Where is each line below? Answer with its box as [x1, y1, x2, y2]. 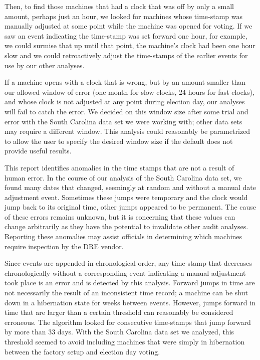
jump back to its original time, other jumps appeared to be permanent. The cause [5, 202, 256, 212]
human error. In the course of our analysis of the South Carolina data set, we [5, 172, 242, 183]
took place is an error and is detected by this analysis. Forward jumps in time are [5, 277, 255, 288]
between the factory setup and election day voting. [5, 346, 160, 356]
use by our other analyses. [5, 60, 85, 70]
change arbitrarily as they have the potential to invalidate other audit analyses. [5, 221, 248, 232]
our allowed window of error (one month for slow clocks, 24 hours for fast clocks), [5, 86, 254, 97]
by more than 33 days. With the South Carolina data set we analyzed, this [5, 326, 234, 337]
